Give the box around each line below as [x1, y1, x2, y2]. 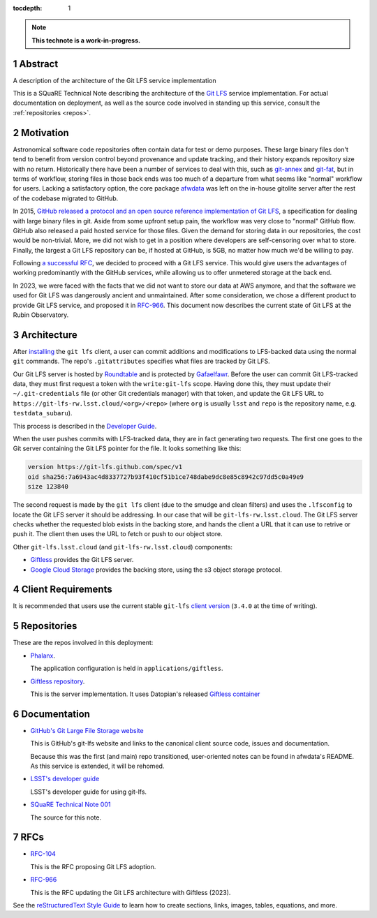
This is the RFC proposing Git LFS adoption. [30, 862, 156, 871]
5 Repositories [13, 620, 77, 632]
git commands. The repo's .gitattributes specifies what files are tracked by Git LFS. [13, 357, 270, 366]
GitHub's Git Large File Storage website [30, 726, 144, 734]
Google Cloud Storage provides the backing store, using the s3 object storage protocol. [30, 565, 283, 574]
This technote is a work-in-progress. [31, 36, 141, 45]
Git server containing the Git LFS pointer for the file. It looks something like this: [13, 444, 242, 453]
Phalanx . [30, 651, 56, 660]
